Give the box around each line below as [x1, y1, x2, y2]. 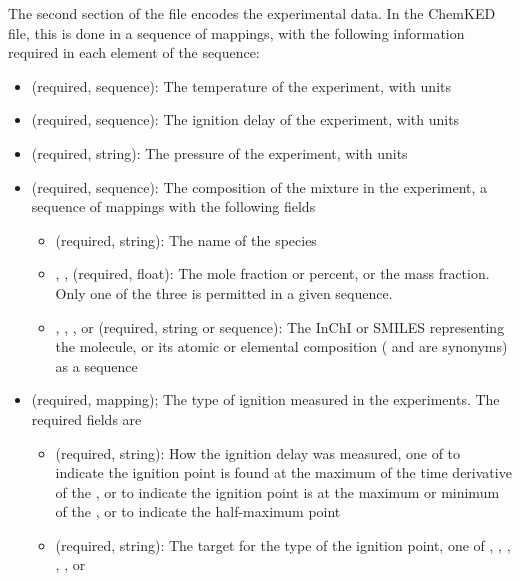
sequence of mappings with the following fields [31, 196, 316, 217]
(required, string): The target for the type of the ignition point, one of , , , [55, 534, 511, 555]
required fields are [31, 408, 142, 429]
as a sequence [55, 355, 138, 376]
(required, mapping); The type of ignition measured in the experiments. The [31, 389, 500, 410]
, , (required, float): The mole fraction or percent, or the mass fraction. [55, 263, 490, 284]
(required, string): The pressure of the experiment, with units [31, 142, 408, 163]
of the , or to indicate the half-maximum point [55, 501, 341, 522]
